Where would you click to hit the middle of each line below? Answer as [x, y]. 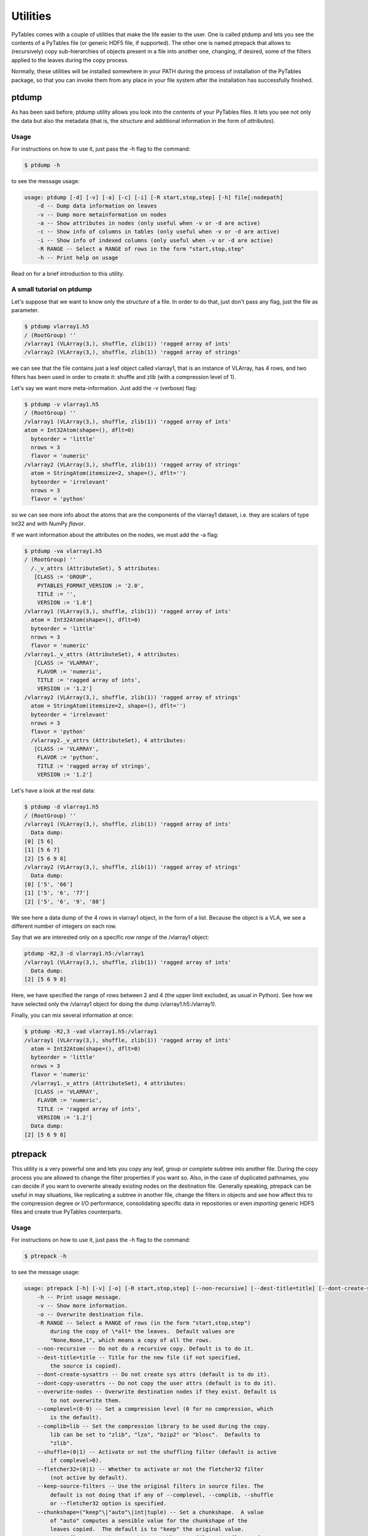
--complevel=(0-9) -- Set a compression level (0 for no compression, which [155, 1409]
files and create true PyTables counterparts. [67, 1212]
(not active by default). [89, 1478]
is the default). [76, 1417]
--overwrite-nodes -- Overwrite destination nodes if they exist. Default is [157, 1392]
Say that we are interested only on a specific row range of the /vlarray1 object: [110, 938]
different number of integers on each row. [64, 926]
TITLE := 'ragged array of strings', [94, 766]
